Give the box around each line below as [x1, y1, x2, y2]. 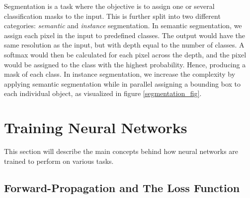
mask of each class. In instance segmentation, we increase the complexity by [4, 69, 236, 79]
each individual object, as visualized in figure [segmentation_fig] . [4, 88, 202, 99]
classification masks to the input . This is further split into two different [4, 10, 221, 21]
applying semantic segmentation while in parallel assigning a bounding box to [4, 78, 241, 89]
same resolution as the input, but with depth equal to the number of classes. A [4, 40, 245, 50]
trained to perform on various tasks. [4, 155, 114, 166]
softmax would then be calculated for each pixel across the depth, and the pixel [4, 49, 247, 59]
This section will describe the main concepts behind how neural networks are [4, 146, 239, 156]
